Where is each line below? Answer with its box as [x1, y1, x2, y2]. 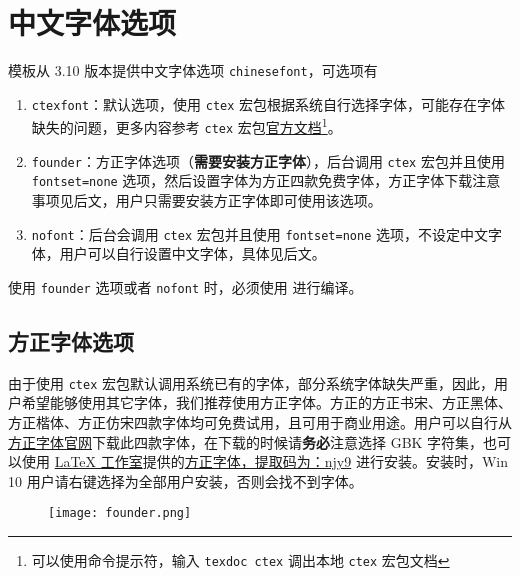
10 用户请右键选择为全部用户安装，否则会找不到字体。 [8, 470, 363, 491]
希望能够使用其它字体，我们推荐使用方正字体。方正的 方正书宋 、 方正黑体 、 [21, 392, 512, 413]
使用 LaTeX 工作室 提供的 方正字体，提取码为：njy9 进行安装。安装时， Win [21, 451, 508, 472]
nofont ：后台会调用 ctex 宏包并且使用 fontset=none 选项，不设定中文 [31, 223, 488, 244]
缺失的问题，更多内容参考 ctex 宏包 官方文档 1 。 [31, 114, 342, 138]
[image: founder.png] [48, 506, 192, 521]
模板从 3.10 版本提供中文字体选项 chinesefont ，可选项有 [8, 60, 378, 81]
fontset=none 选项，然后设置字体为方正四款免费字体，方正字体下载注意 [31, 170, 501, 191]
